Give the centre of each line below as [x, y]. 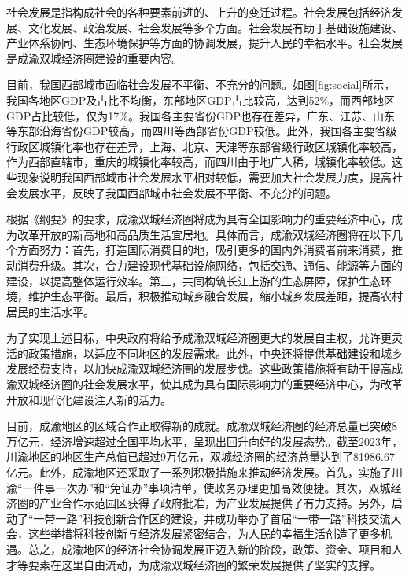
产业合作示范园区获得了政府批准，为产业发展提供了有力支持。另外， [215, 503]
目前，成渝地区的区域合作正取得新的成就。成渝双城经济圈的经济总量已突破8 [202, 426]
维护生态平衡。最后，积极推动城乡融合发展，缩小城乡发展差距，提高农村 [215, 296]
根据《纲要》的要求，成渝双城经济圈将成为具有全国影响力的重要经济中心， [199, 219]
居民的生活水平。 [50, 311]
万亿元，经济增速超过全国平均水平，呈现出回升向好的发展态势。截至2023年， [204, 441]
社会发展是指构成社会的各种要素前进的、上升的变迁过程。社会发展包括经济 [199, 12]
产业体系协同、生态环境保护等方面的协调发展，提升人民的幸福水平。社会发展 [204, 43]
